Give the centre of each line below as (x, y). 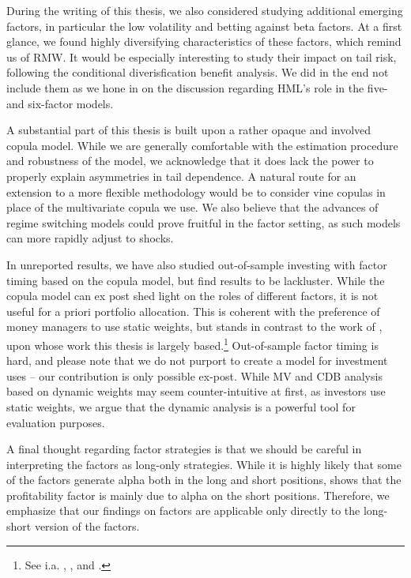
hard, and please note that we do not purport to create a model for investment (197, 360)
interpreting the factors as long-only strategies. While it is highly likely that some (204, 464)
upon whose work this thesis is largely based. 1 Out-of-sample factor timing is (192, 343)
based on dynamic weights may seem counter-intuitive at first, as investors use (196, 391)
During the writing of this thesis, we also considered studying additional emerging (205, 10)
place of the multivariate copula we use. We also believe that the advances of (192, 207)
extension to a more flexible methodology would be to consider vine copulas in (196, 191)
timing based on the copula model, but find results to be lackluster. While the (196, 280)
